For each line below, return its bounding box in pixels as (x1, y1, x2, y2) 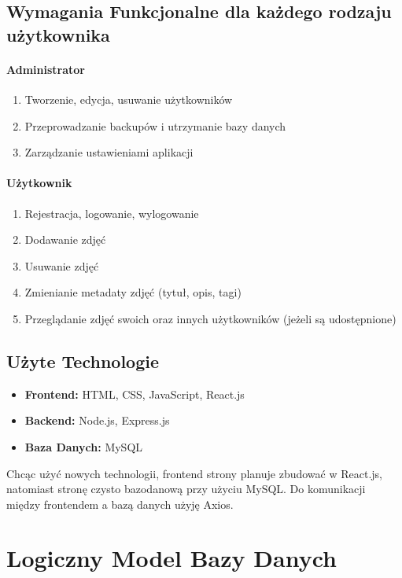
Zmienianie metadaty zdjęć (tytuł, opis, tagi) (24, 284, 242, 300)
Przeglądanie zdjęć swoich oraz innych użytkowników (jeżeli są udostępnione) (24, 310, 396, 326)
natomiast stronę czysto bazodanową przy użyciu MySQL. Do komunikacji (6, 480, 366, 497)
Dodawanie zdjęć (24, 231, 106, 248)
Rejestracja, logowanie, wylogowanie (24, 204, 199, 221)
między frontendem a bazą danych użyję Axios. (6, 495, 234, 512)
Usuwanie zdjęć (24, 257, 99, 274)
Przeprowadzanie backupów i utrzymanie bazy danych (24, 117, 286, 134)
